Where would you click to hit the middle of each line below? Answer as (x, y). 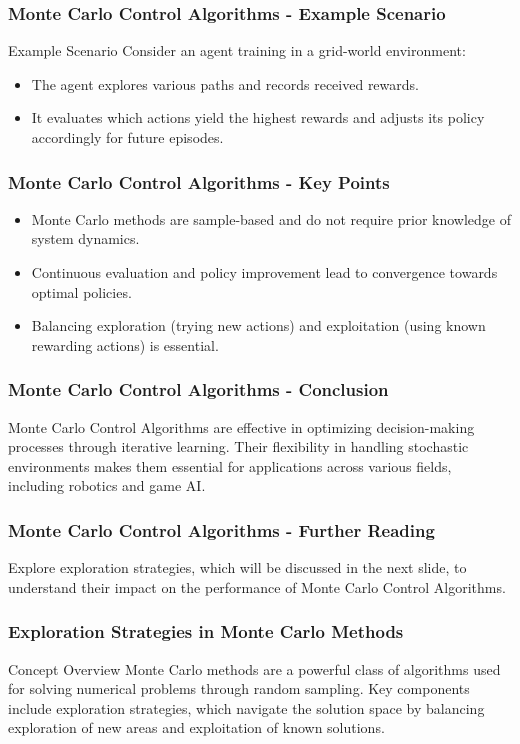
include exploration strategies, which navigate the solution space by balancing (246, 707)
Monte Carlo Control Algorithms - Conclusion (198, 389)
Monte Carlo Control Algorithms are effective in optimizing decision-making (241, 426)
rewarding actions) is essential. (125, 344)
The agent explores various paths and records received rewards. (225, 83)
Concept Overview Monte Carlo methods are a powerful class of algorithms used (254, 668)
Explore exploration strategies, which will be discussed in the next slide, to (237, 567)
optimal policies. (81, 291)
